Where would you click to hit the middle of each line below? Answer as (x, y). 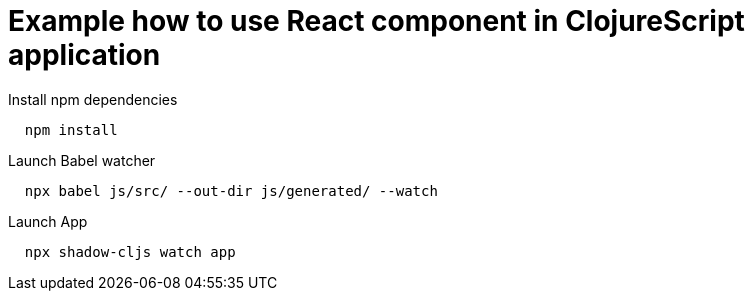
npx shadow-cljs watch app (130, 251)
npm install (71, 129)
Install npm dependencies (93, 99)
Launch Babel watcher (82, 160)
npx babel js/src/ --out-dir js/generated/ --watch (231, 190)
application (84, 55)
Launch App (48, 221)
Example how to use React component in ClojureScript (376, 21)
